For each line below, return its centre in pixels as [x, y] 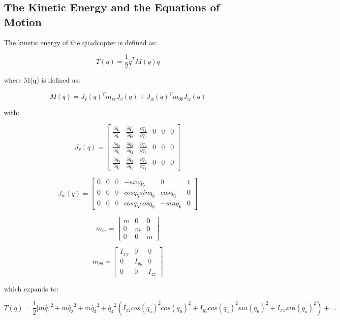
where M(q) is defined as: [42, 80]
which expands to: [31, 288]
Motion [23, 21]
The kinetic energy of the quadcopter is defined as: [80, 42]
